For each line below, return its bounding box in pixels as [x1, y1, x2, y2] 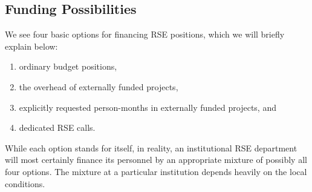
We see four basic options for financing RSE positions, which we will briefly [5, 28, 285, 41]
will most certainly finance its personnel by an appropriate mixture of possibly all [5, 153, 307, 166]
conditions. [5, 177, 45, 190]
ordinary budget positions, [19, 60, 117, 73]
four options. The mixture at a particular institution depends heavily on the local [5, 165, 307, 177]
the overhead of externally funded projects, [19, 80, 178, 93]
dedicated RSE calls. [19, 121, 96, 134]
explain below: [5, 39, 58, 52]
